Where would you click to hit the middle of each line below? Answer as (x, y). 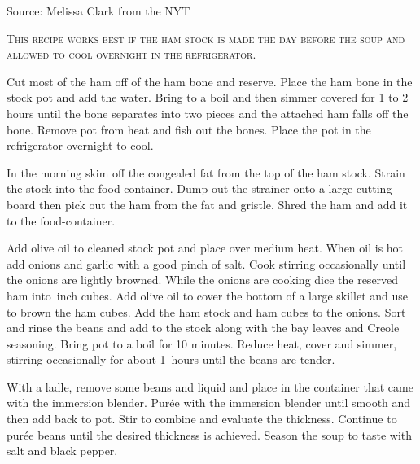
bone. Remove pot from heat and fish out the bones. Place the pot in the (189, 129)
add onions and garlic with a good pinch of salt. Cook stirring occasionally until (206, 263)
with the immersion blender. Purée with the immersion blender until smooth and (209, 403)
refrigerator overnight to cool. (80, 145)
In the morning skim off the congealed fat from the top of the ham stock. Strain (206, 172)
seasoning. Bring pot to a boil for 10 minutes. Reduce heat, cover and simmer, (202, 343)
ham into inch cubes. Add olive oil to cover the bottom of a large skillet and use (208, 295)
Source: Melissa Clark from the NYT (98, 11)
